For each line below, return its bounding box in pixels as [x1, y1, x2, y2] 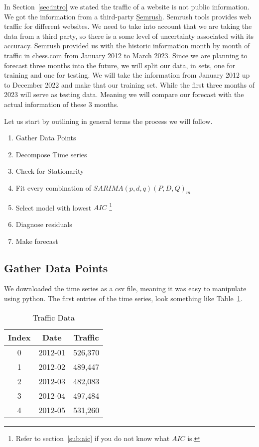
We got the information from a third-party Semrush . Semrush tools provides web [4, 11, 252, 21]
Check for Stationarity [15, 166, 84, 176]
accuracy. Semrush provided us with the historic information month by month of [4, 40, 250, 51]
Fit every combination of [15, 182, 91, 193]
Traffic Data [32, 311, 75, 323]
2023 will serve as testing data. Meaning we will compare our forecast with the [4, 89, 244, 100]
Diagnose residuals [15, 219, 72, 229]
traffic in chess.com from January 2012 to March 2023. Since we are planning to [4, 50, 248, 60]
